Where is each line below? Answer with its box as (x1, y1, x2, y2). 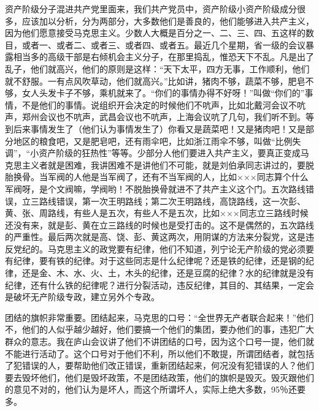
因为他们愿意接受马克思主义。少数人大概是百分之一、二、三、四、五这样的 (5, 26, 306, 39)
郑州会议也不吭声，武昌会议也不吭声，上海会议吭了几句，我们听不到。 (21, 110, 306, 123)
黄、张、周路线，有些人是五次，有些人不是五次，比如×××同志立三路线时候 (5, 206, 309, 219)
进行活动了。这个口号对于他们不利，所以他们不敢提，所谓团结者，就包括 (21, 347, 314, 360)
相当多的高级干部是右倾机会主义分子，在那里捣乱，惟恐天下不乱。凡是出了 (13, 50, 314, 63)
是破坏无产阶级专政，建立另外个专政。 (5, 290, 159, 303)
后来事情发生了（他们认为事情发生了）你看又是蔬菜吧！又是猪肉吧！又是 (13, 122, 306, 135)
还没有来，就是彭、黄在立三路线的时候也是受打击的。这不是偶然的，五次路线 (5, 218, 314, 231)
